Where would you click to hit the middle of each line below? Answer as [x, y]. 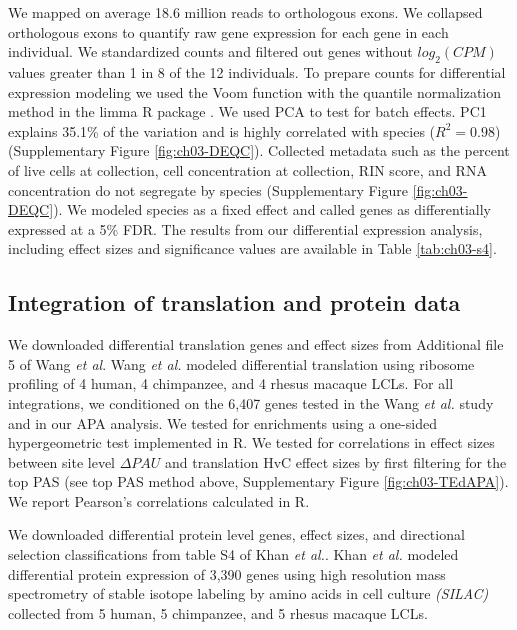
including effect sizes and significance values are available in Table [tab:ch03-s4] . [252, 248]
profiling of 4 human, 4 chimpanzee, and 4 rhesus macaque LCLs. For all [231, 383]
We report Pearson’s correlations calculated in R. [159, 500]
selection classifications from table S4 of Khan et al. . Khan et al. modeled [233, 554]
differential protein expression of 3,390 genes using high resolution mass [227, 573]
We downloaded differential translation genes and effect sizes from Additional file [256, 344]
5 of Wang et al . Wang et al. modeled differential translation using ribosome [241, 363]
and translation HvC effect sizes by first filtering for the [336, 461]
